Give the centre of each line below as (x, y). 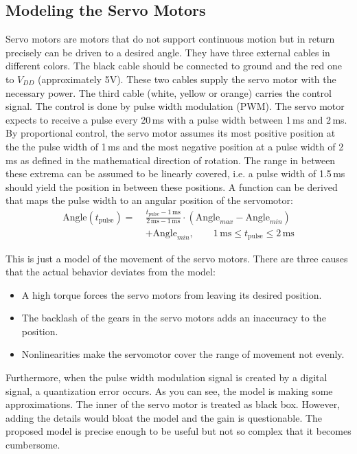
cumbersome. (33, 445)
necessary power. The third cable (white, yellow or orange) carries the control (169, 92)
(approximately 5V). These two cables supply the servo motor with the (187, 79)
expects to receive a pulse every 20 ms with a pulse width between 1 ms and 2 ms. (176, 119)
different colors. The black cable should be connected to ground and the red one (174, 66)
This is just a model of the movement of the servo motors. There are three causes (177, 258)
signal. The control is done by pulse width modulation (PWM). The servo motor (175, 106)
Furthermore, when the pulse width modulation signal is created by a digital (166, 377)
